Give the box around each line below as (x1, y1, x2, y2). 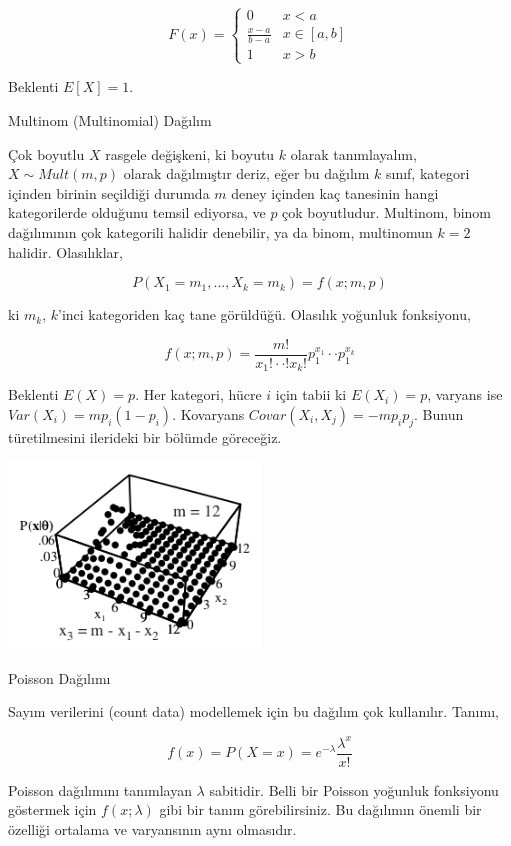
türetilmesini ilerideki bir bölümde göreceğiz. (8, 426, 282, 447)
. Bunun (414, 403, 464, 424)
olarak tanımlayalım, (290, 143, 417, 164)
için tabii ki (275, 384, 347, 405)
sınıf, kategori (386, 163, 470, 184)
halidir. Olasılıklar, (8, 241, 123, 262)
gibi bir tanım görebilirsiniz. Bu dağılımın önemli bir (159, 799, 482, 820)
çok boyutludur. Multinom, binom (282, 202, 492, 223)
